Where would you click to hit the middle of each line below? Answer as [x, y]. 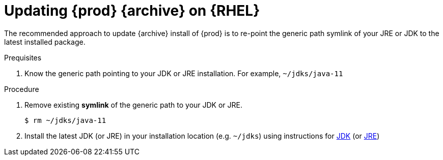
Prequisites [23, 57]
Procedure [22, 89]
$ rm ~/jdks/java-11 [65, 120]
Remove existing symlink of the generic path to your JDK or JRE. [134, 105]
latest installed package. [45, 42]
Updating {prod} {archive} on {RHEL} [132, 11]
